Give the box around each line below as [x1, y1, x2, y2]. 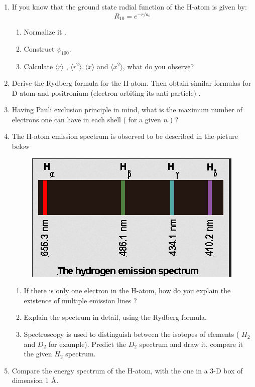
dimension [12, 375, 43, 385]
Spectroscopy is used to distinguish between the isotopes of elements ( [24, 329, 239, 339]
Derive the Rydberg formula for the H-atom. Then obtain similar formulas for [12, 78, 251, 88]
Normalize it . [24, 27, 67, 37]
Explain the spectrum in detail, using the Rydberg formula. [24, 312, 207, 322]
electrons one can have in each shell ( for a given [12, 114, 161, 124]
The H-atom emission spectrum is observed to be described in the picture [12, 131, 238, 141]
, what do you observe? [122, 61, 194, 71]
